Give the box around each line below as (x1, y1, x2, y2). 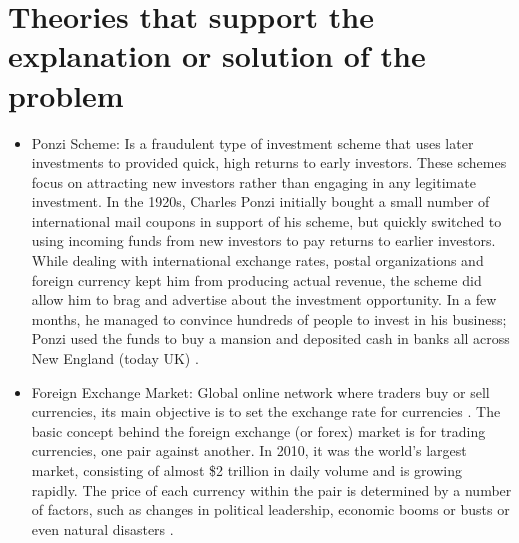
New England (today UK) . (31, 348, 199, 369)
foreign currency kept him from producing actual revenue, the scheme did (31, 269, 482, 290)
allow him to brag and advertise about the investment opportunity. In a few (31, 289, 497, 310)
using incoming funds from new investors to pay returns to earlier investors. (31, 230, 496, 251)
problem (8, 74, 124, 115)
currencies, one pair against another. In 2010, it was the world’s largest (31, 440, 467, 461)
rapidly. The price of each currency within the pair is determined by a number (31, 479, 512, 500)
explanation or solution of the (8, 35, 426, 76)
